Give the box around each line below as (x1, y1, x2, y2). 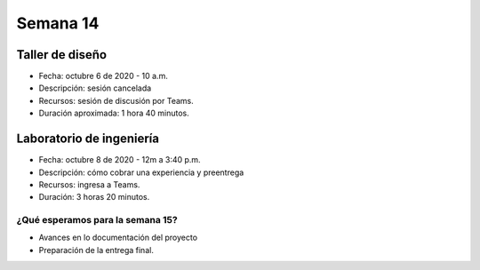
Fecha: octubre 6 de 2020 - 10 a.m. (38, 71, 168, 82)
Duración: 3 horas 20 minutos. (38, 192, 150, 202)
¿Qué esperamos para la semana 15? (16, 214, 178, 226)
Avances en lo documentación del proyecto (38, 232, 198, 243)
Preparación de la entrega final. (38, 244, 155, 255)
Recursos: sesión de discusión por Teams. (38, 95, 195, 106)
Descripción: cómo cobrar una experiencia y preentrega (38, 167, 244, 178)
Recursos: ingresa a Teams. (38, 179, 140, 190)
